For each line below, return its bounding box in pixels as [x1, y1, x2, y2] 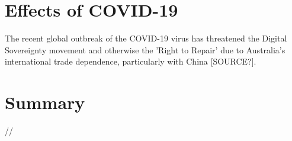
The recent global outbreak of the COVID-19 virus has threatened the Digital [5, 32, 287, 44]
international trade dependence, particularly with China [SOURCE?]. [5, 55, 256, 68]
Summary [5, 90, 85, 114]
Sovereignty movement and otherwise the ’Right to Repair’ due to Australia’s [5, 43, 285, 56]
